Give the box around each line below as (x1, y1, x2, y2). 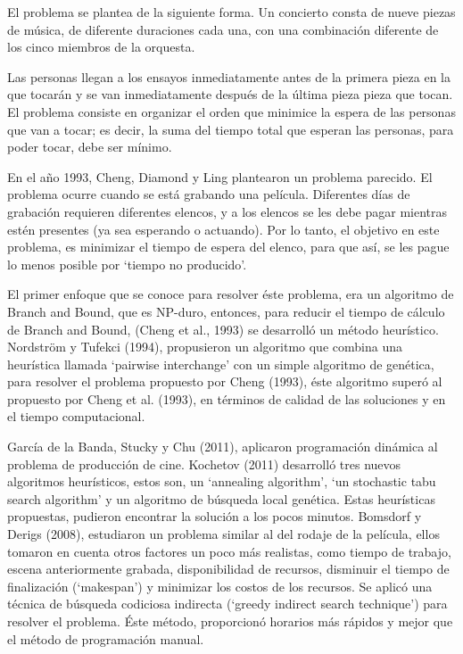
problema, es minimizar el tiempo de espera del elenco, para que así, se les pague (7, 237, 450, 256)
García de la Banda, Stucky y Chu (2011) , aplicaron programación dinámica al (7, 437, 438, 456)
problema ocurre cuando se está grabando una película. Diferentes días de (7, 185, 410, 203)
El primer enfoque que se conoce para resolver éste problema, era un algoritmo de (7, 285, 454, 303)
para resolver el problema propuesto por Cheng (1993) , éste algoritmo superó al (7, 372, 442, 391)
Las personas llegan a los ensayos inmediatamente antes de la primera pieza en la (7, 67, 451, 86)
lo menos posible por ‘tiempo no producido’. (7, 254, 247, 273)
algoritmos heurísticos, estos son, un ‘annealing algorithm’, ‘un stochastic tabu (7, 472, 436, 491)
